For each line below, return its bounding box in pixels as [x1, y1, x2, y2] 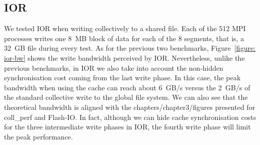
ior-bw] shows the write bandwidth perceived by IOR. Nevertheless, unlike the [4, 52, 245, 63]
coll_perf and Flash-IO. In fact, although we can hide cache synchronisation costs [4, 111, 256, 122]
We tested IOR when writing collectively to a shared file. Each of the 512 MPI [4, 23, 246, 34]
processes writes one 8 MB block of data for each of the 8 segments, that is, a [4, 33, 244, 43]
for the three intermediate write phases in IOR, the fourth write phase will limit [4, 121, 251, 132]
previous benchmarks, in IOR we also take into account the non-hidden [4, 62, 224, 73]
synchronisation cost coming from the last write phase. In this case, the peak [4, 72, 241, 83]
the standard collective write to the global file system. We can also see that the [4, 92, 248, 102]
